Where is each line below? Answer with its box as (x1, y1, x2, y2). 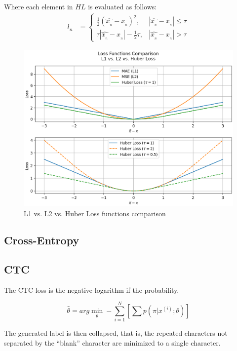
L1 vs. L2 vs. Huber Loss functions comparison (24, 208, 166, 219)
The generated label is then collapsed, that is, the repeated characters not (4, 328, 228, 338)
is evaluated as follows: (88, 1, 157, 11)
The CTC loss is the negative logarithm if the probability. (4, 284, 179, 295)
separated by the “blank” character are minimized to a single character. (4, 337, 221, 348)
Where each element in (4, 1, 73, 11)
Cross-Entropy (4, 233, 79, 248)
